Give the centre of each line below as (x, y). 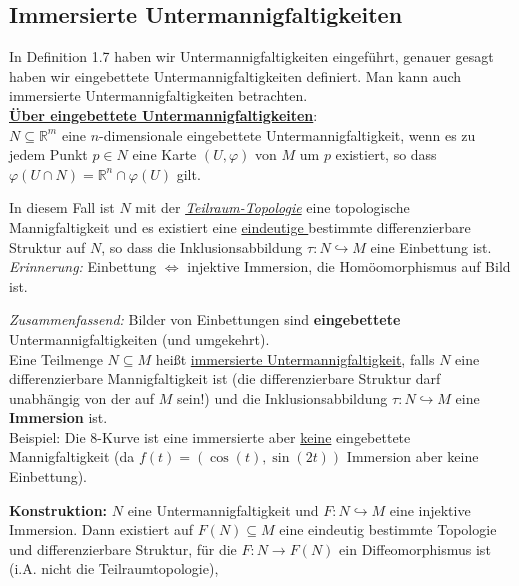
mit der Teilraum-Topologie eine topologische (272, 207)
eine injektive (430, 509)
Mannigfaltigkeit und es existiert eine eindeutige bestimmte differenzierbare (240, 226)
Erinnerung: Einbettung (83, 266)
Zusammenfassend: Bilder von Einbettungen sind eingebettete (205, 319)
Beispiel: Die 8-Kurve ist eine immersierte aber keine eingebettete (210, 436)
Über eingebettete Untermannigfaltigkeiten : (163, 114)
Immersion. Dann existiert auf (101, 529)
